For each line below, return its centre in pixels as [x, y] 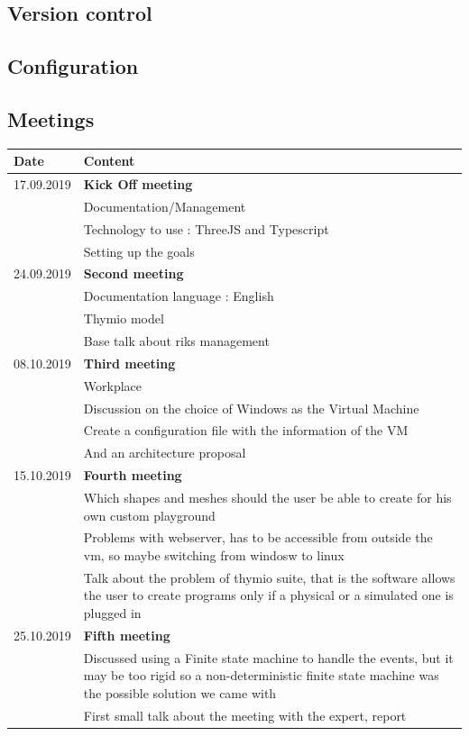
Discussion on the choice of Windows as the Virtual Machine [251, 408]
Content [109, 161]
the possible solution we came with [180, 692]
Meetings [51, 118]
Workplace [113, 385]
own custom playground [149, 515]
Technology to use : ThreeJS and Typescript [206, 228]
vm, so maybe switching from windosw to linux [214, 554]
